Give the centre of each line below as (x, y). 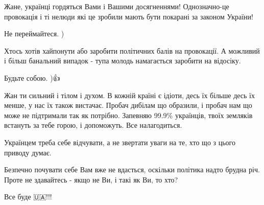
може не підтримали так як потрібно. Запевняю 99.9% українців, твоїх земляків (128, 115)
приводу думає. (28, 152)
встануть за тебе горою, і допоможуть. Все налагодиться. (93, 125)
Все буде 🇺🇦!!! (28, 197)
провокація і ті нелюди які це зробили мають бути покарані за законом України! (129, 16)
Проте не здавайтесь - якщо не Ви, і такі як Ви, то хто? (91, 179)
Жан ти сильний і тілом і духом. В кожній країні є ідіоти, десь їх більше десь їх (129, 95)
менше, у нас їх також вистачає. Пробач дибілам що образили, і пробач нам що (128, 105)
